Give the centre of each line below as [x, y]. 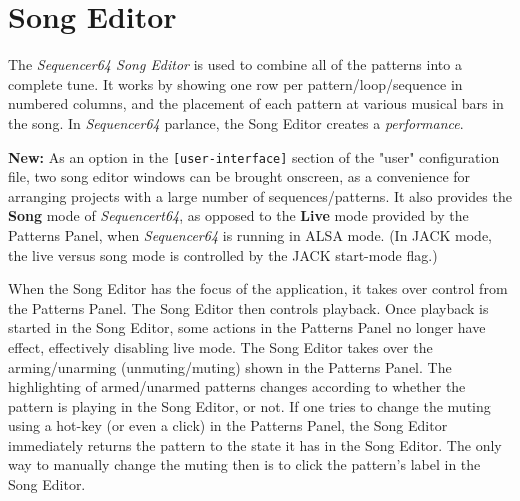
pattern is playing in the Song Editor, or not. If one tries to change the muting [249, 405]
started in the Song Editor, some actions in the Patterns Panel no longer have [247, 327]
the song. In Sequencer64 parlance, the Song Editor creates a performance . [236, 122]
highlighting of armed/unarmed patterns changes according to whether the [237, 386]
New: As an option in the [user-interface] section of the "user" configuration [254, 156]
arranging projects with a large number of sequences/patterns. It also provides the [260, 195]
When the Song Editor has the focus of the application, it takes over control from [258, 288]
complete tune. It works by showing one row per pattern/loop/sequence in [235, 83]
